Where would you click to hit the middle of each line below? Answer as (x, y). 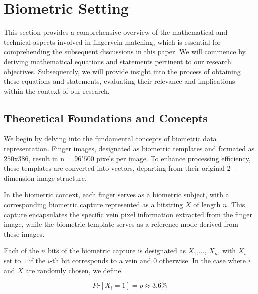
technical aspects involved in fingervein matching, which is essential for (113, 42)
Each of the (22, 251)
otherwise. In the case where (202, 261)
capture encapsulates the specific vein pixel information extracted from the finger (128, 214)
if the (37, 261)
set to (13, 261)
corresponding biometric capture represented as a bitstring (94, 205)
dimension (19, 178)
